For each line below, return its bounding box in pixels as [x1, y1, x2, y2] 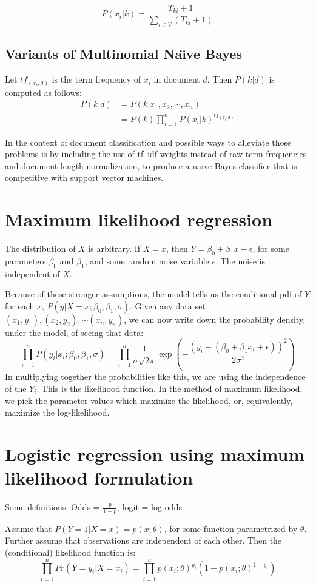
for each [5, 299, 35, 312]
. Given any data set [129, 299, 206, 312]
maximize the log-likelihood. [5, 406, 110, 419]
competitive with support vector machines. [5, 171, 164, 184]
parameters [5, 254, 46, 267]
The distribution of [5, 242, 76, 255]
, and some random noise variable [84, 254, 209, 267]
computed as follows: [5, 86, 82, 98]
